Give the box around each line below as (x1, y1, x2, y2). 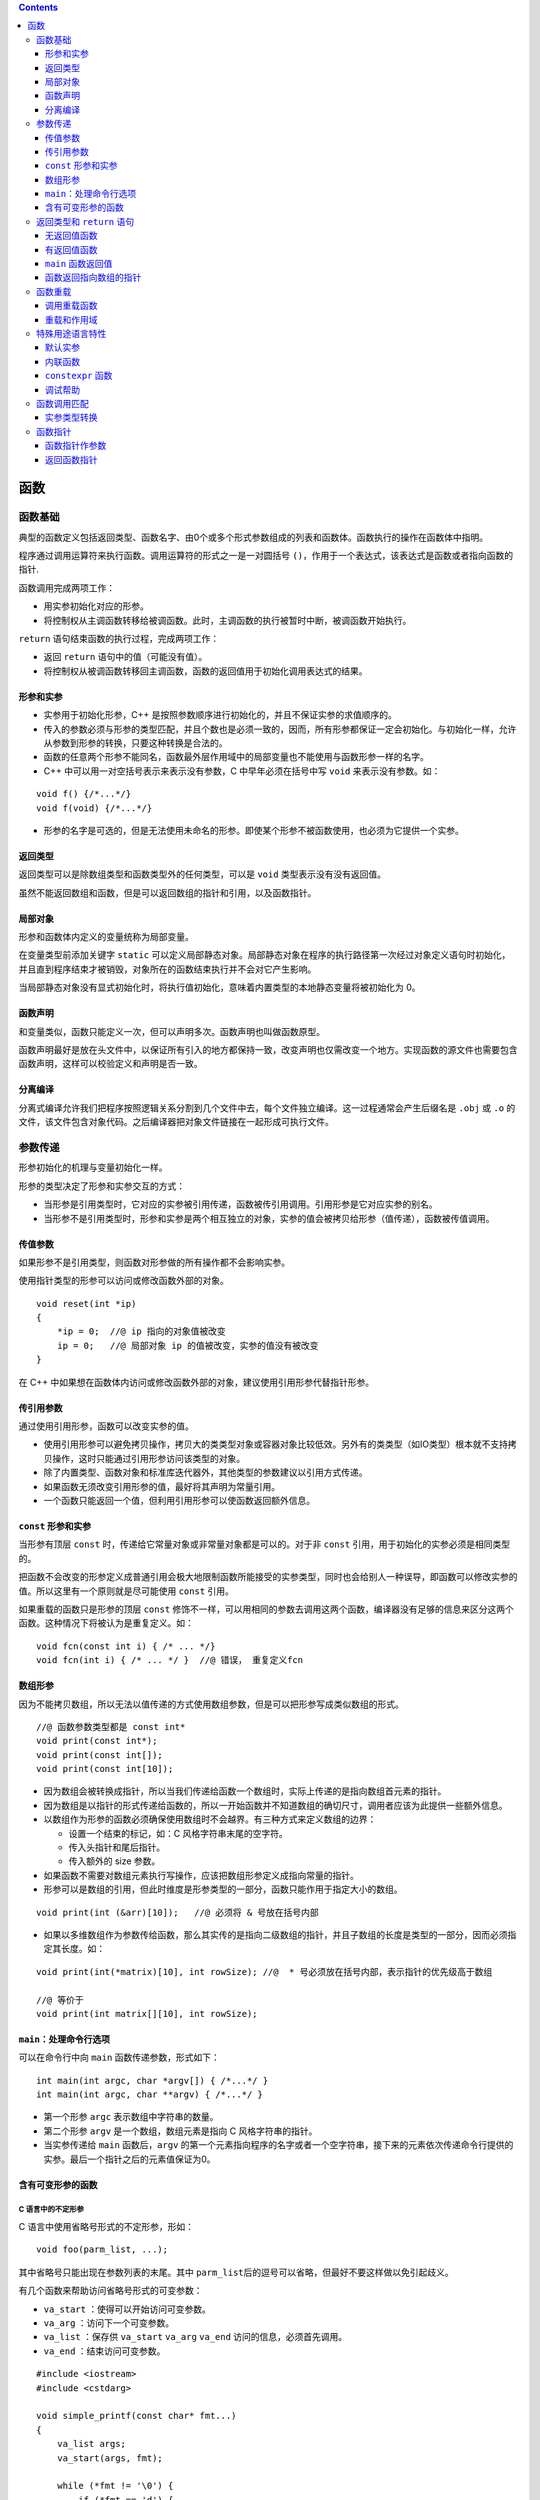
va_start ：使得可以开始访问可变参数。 (43, 2303, 212, 2315)
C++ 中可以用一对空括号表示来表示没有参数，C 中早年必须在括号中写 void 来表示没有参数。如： (43, 765, 441, 777)
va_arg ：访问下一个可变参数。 (43, 2316, 175, 2329)
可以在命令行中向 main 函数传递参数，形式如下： (18, 2051, 220, 2064)
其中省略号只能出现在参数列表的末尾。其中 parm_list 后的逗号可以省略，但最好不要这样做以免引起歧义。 (18, 2266, 454, 2278)
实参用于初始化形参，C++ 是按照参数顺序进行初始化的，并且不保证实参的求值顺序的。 (43, 709, 397, 721)
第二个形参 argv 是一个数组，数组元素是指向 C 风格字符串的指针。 (43, 2125, 318, 2137)
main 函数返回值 (45, 258, 113, 270)
